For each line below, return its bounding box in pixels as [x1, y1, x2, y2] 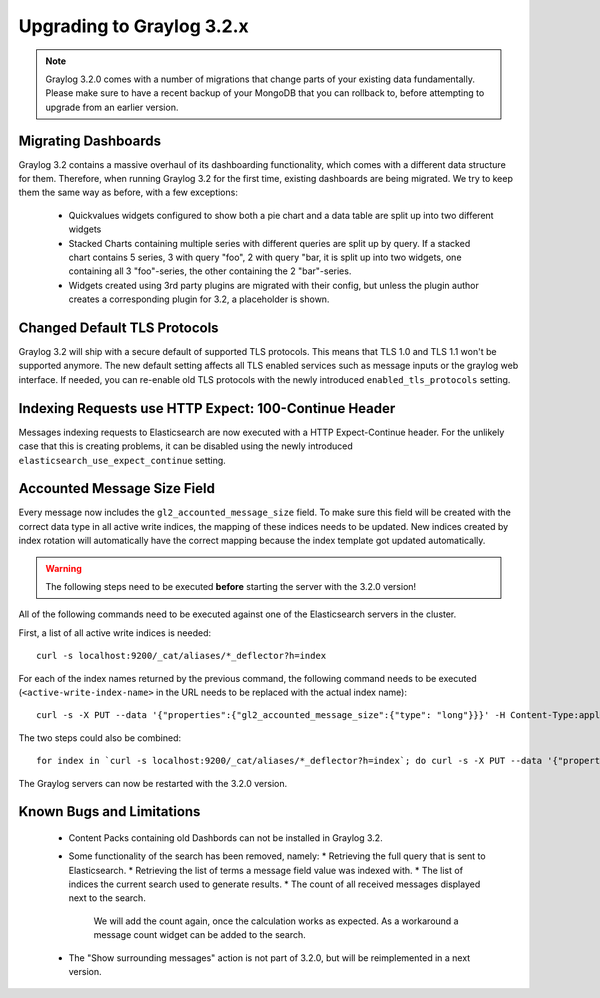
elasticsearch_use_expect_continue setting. [18, 454, 227, 466]
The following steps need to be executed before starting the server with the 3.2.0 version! [45, 580, 417, 592]
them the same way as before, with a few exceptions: [18, 186, 239, 199]
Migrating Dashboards [18, 132, 162, 149]
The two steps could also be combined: [18, 731, 182, 744]
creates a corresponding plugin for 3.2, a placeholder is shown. [68, 293, 330, 305]
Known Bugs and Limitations [18, 803, 201, 820]
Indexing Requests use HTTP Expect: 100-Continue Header [18, 400, 396, 417]
